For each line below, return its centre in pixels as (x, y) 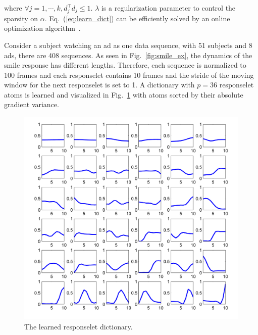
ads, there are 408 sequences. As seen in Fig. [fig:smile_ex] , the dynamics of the (128, 55)
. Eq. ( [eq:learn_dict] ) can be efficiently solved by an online (137, 18)
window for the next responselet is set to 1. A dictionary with (99, 85)
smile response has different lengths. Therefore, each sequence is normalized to (125, 65)
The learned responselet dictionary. (79, 326)
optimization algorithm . (42, 28)
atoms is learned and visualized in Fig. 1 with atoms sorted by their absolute (124, 94)
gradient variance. (32, 104)
